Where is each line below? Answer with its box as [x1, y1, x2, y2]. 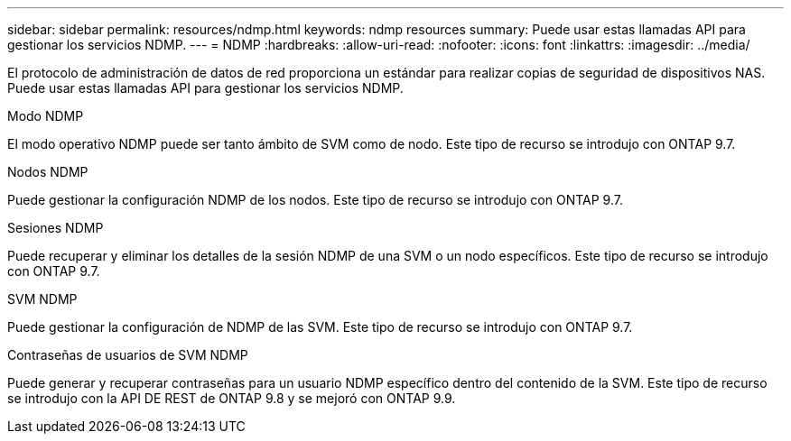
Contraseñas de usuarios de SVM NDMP [7, 347, 248, 363]
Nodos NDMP [7, 164, 88, 179]
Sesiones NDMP [7, 220, 104, 235]
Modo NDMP [7, 108, 84, 124]
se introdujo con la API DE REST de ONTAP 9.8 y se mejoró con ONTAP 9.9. [7, 390, 456, 406]
